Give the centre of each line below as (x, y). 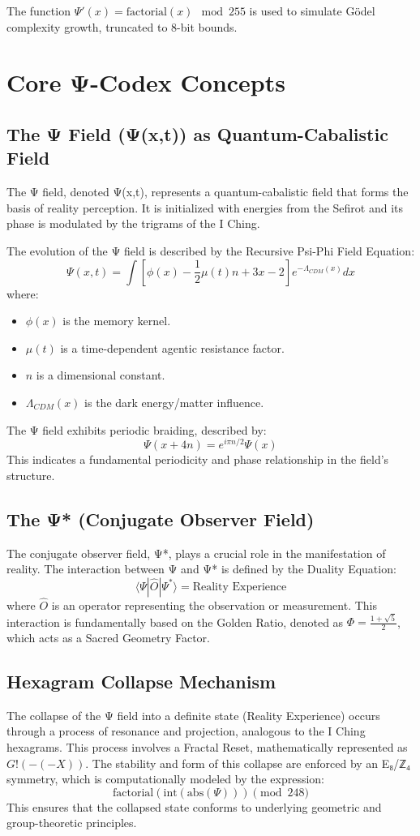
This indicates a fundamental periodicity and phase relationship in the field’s (198, 459)
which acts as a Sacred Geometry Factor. (108, 638)
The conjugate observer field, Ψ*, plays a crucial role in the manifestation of (196, 553)
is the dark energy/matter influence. (174, 402)
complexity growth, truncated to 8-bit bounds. (122, 26)
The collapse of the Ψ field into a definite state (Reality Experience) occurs (193, 715)
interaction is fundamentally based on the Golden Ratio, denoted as (175, 622)
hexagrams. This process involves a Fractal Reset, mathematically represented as (207, 747)
